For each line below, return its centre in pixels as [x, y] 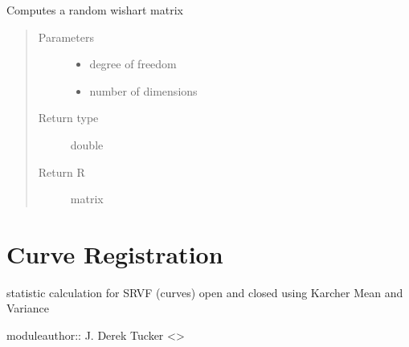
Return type [68, 118]
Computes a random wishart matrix [95, 10]
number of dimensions [143, 90]
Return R [61, 171]
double [87, 144]
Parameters [66, 37]
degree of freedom [133, 64]
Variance [28, 308]
